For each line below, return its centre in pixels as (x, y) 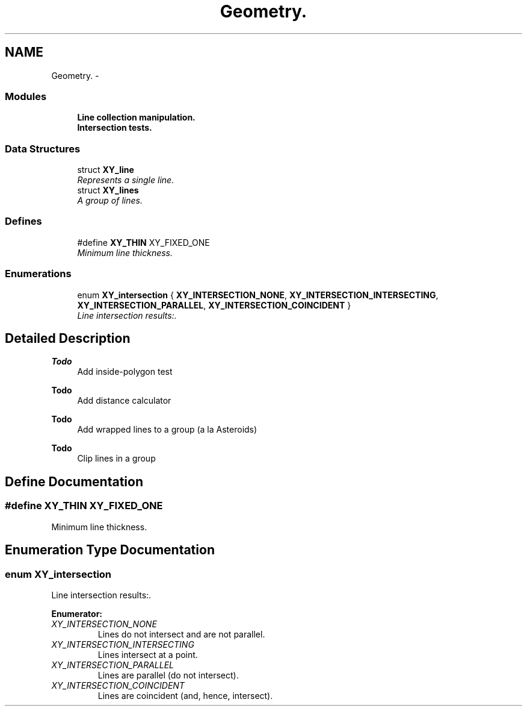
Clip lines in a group (116, 459)
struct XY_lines (108, 190)
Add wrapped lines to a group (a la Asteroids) (167, 430)
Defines (23, 221)
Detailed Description (68, 339)
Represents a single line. (126, 180)
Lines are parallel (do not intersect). (168, 675)
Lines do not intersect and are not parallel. (181, 634)
